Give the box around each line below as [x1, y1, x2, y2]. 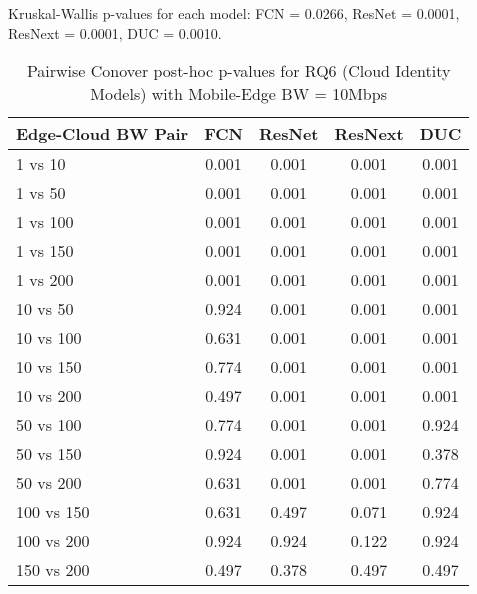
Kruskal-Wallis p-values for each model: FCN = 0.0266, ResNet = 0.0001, [8, 3, 460, 23]
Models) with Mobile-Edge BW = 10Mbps [90, 82, 387, 106]
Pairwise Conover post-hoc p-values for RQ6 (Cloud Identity [26, 59, 451, 83]
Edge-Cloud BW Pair [16, 122, 189, 146]
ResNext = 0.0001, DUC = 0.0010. [8, 22, 222, 43]
